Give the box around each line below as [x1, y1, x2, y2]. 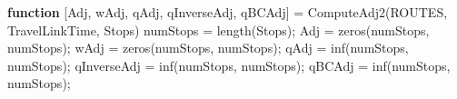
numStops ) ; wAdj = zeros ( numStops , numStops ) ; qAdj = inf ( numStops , [7, 38, 409, 57]
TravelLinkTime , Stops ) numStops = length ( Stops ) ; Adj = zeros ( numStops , [7, 20, 430, 39]
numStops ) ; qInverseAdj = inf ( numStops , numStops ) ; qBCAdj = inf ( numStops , [7, 55, 451, 74]
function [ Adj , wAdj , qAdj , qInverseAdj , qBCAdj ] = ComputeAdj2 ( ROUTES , [7, 3, 448, 21]
